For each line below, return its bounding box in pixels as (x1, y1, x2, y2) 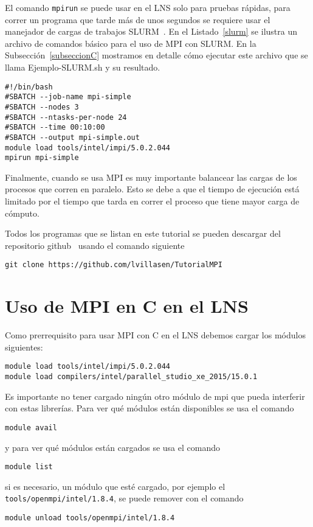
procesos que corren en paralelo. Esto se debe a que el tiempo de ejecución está (5, 183, 300, 195)
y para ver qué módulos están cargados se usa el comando (5, 441, 220, 453)
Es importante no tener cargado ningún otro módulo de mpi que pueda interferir (5, 389, 305, 402)
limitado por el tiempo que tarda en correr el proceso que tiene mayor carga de (5, 195, 300, 208)
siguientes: (5, 340, 43, 353)
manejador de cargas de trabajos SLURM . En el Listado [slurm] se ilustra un (5, 25, 297, 38)
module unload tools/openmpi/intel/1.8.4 (5, 514, 175, 523)
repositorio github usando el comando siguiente (5, 239, 185, 251)
